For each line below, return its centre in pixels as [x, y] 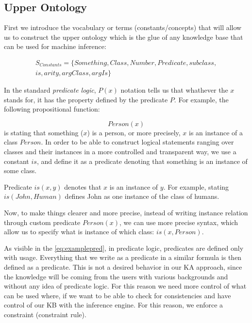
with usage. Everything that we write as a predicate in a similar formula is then [123, 257]
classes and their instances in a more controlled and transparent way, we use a [120, 152]
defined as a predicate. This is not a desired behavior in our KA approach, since [123, 266]
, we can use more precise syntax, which [179, 222]
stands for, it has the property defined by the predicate [86, 99]
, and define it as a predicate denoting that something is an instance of [142, 161]
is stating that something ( [44, 132]
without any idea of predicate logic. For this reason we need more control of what [125, 286]
